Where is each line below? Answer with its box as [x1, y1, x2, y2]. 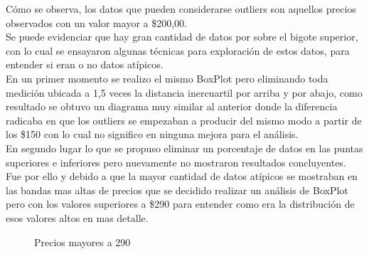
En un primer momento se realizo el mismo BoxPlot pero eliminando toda [6, 70, 328, 85]
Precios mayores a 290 [34, 234, 131, 249]
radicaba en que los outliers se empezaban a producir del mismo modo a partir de [6, 112, 362, 127]
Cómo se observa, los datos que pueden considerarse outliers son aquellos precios [6, 1, 356, 16]
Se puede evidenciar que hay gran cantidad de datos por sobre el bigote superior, [6, 29, 358, 44]
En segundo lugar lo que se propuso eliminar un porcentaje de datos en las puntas [6, 140, 363, 155]
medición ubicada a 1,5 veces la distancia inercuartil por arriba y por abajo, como [6, 85, 363, 100]
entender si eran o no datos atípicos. [6, 57, 164, 72]
